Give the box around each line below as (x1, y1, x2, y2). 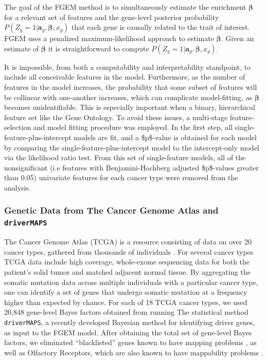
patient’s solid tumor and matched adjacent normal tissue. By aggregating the (4, 266, 251, 277)
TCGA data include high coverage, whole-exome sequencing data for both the (4, 256, 250, 267)
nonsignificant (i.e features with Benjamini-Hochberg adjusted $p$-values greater (4, 162, 259, 173)
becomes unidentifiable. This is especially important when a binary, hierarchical (4, 102, 255, 112)
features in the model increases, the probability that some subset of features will (4, 81, 257, 92)
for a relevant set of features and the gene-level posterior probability (4, 11, 219, 22)
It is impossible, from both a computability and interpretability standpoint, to (4, 61, 251, 72)
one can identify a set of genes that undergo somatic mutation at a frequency (4, 287, 247, 297)
